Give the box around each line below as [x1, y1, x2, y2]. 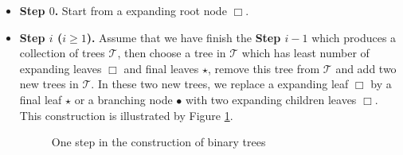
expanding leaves [19, 60, 102, 76]
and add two [335, 60, 397, 76]
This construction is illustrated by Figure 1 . [19, 107, 233, 123]
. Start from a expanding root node [54, 2, 227, 18]
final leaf [19, 91, 62, 107]
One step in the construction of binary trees [51, 134, 266, 150]
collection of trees [19, 45, 105, 61]
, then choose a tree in [117, 45, 226, 61]
